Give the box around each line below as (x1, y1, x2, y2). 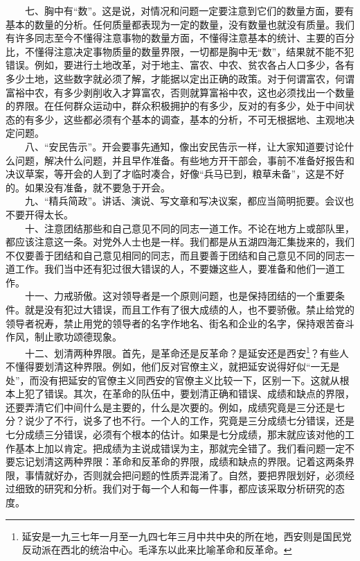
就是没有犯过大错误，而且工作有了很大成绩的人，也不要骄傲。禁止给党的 (24, 302, 354, 317)
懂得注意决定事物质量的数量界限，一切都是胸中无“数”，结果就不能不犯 (34, 44, 354, 58)
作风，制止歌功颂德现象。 (6, 329, 122, 344)
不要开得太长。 (6, 207, 73, 221)
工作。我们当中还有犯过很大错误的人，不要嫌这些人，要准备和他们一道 (15, 261, 335, 276)
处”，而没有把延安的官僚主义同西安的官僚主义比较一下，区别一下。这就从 (6, 372, 340, 387)
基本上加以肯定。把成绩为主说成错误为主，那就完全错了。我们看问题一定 (15, 440, 345, 455)
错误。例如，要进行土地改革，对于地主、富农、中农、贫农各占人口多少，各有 (6, 58, 354, 72)
